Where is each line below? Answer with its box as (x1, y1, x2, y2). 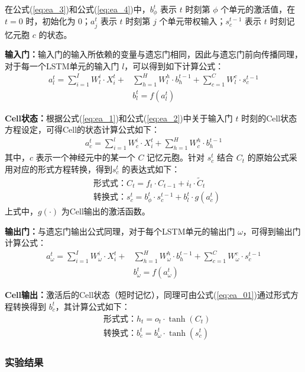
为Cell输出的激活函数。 (61, 205, 150, 217)
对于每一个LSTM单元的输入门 (5, 59, 119, 72)
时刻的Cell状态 (241, 111, 297, 124)
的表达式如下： (122, 162, 180, 175)
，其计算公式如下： (55, 300, 130, 312)
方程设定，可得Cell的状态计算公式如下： (5, 123, 160, 136)
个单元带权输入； (159, 15, 226, 27)
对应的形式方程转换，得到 (12, 162, 112, 175)
